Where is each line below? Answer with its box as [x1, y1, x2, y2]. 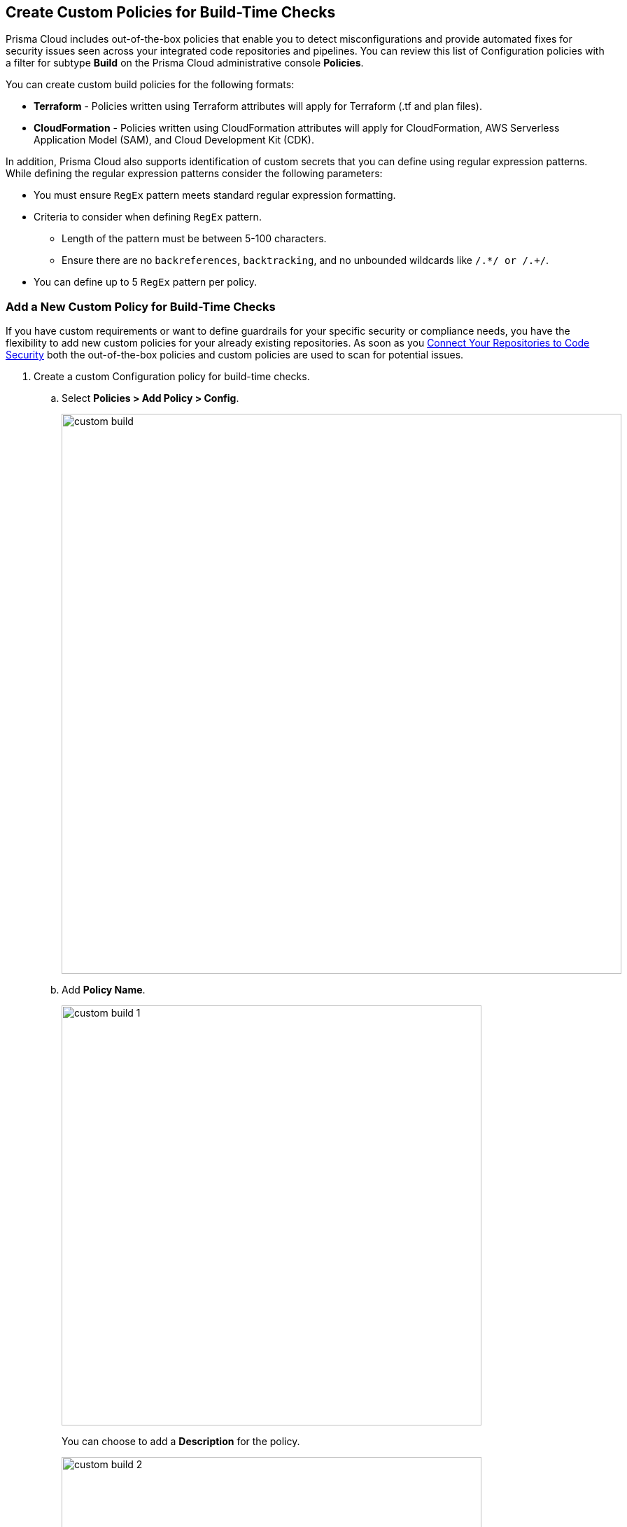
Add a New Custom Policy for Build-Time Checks [6, 299, 276, 314]
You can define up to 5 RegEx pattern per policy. [34, 276, 257, 288]
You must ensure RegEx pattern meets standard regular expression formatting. [34, 189, 396, 202]
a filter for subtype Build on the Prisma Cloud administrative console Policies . [6, 57, 364, 69]
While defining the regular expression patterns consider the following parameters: [6, 167, 383, 180]
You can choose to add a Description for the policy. [62, 1435, 300, 1448]
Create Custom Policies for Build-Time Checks [6, 4, 336, 21]
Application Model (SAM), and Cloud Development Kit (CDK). [34, 134, 315, 146]
